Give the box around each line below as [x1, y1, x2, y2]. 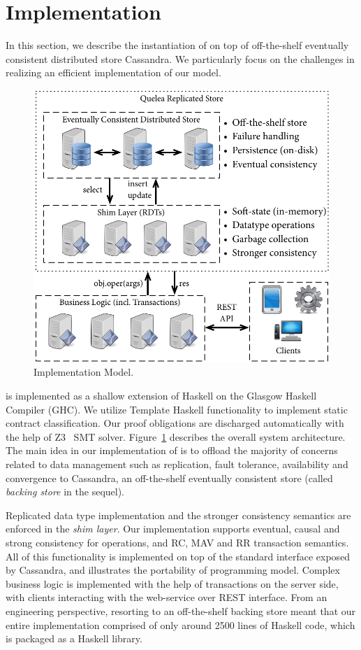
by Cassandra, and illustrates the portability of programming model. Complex [6, 563, 340, 577]
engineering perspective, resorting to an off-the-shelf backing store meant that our [6, 603, 356, 618]
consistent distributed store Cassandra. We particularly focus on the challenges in [6, 51, 355, 66]
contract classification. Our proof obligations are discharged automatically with [6, 416, 344, 430]
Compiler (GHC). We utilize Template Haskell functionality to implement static [6, 402, 348, 416]
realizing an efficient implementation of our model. [6, 65, 221, 80]
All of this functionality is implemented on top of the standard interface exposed [6, 549, 351, 563]
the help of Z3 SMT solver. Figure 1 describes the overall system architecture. [6, 429, 346, 444]
